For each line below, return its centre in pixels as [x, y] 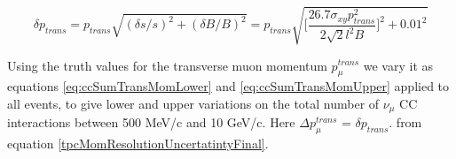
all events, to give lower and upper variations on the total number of [193, 103]
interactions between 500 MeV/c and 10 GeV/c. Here [151, 122]
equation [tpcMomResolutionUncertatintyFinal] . [138, 144]
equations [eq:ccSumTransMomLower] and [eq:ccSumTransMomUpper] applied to [228, 86]
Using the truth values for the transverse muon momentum [167, 65]
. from [405, 122]
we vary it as [398, 65]
